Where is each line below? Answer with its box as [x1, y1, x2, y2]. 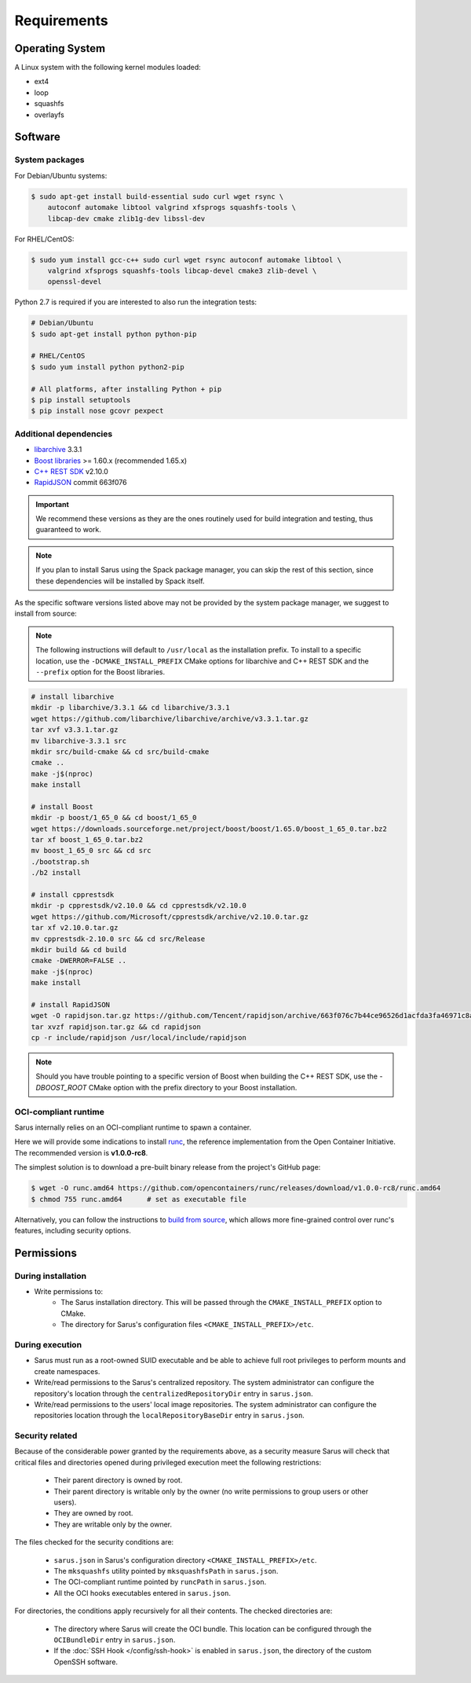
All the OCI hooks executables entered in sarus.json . [53, 1588, 232, 1597]
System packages [14, 154, 85, 165]
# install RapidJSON [31, 1000, 110, 1009]
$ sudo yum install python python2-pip [31, 362, 184, 371]
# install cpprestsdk [31, 891, 115, 899]
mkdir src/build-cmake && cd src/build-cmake [31, 747, 210, 756]
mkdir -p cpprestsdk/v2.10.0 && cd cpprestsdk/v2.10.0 [31, 901, 246, 910]
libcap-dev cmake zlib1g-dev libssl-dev [47, 214, 206, 223]
